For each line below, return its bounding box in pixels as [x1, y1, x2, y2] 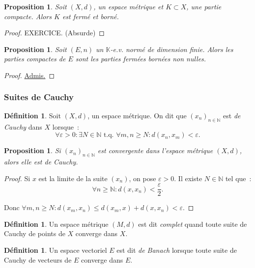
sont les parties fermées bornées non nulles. [75, 54, 206, 64]
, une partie [186, 1, 222, 11]
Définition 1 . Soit [4, 110, 61, 120]
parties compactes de [4, 54, 66, 64]
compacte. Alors [4, 11, 52, 21]
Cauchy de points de [4, 228, 65, 239]
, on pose [129, 173, 156, 183]
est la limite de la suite [38, 173, 108, 183]
